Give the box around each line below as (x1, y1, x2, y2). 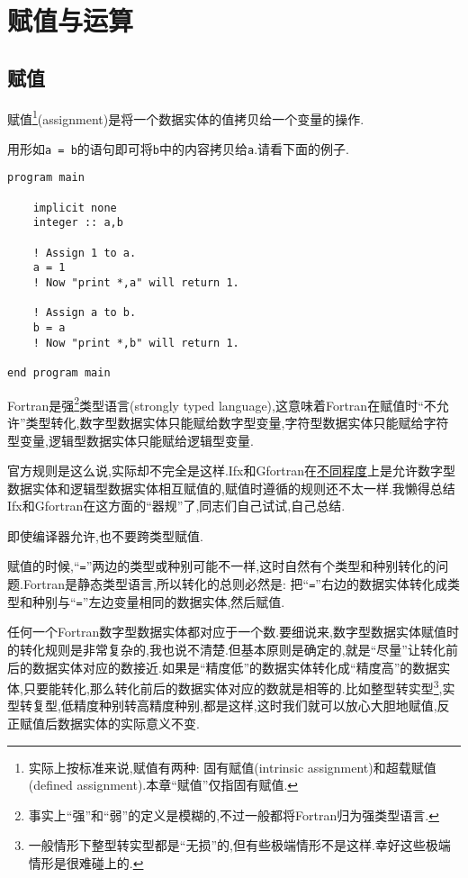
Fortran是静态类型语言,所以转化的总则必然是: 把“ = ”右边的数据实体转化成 (22, 575, 447, 593)
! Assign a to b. (32, 306, 137, 320)
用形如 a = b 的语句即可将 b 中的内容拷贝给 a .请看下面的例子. (7, 139, 349, 158)
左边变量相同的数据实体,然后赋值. (88, 592, 285, 611)
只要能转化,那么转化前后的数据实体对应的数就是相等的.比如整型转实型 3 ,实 (22, 676, 455, 697)
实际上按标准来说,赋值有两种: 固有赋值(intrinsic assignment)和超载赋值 (28, 757, 436, 776)
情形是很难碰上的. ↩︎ (28, 854, 144, 873)
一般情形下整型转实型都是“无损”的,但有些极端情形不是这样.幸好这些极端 (28, 836, 451, 855)
